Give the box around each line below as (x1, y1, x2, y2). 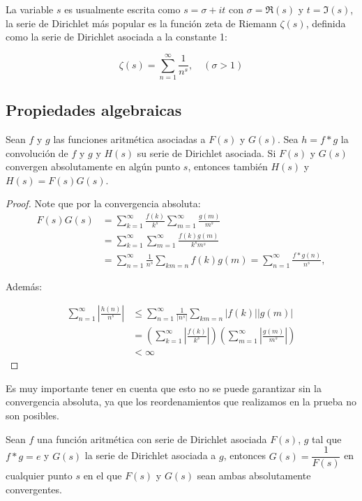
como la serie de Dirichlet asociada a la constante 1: (6, 29, 227, 44)
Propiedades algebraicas (6, 99, 182, 121)
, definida (306, 15, 346, 30)
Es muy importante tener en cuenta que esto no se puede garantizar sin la (6, 380, 322, 395)
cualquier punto (6, 468, 73, 483)
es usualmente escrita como (64, 2, 181, 16)
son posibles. (6, 408, 59, 423)
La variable (6, 2, 54, 16)
